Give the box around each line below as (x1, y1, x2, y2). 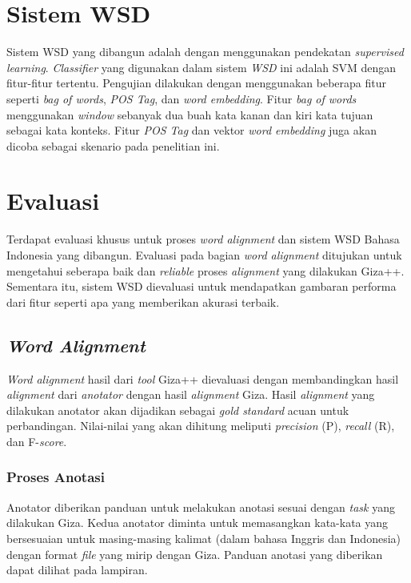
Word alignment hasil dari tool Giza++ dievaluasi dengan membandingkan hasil (6, 370, 399, 387)
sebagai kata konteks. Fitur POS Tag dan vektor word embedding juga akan (6, 122, 377, 139)
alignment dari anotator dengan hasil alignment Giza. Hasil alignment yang (6, 386, 375, 403)
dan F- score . (6, 432, 67, 449)
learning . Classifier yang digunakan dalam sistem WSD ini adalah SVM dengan (6, 58, 397, 75)
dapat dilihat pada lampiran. (6, 561, 148, 578)
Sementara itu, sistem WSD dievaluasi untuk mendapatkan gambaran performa (6, 278, 397, 295)
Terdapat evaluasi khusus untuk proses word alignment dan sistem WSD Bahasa (6, 231, 400, 247)
